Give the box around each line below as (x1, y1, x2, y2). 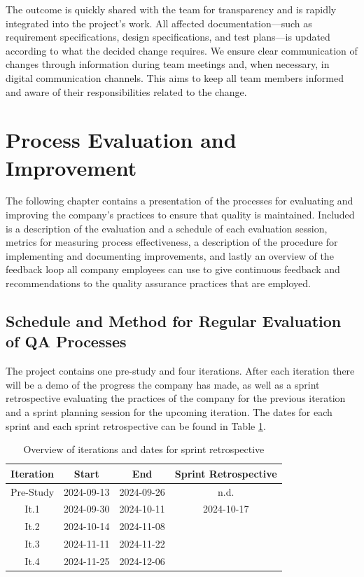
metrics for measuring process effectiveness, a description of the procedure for (6, 235, 338, 249)
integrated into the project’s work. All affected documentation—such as (6, 15, 312, 30)
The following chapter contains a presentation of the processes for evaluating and (6, 193, 353, 208)
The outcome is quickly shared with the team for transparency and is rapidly (6, 2, 337, 16)
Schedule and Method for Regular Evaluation (6, 310, 342, 332)
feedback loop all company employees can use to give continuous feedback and (6, 262, 340, 277)
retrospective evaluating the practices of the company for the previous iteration (6, 391, 346, 405)
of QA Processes (6, 331, 127, 352)
